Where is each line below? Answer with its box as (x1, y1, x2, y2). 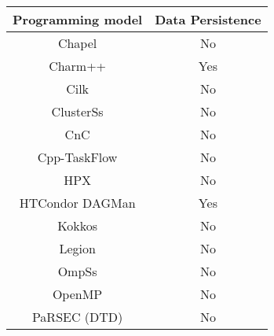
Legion (59, 239, 96, 257)
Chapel (57, 34, 97, 52)
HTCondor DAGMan (19, 194, 136, 212)
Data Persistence (155, 10, 261, 28)
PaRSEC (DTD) (31, 308, 123, 326)
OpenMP (52, 285, 103, 303)
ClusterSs (51, 102, 104, 120)
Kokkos (57, 216, 97, 234)
